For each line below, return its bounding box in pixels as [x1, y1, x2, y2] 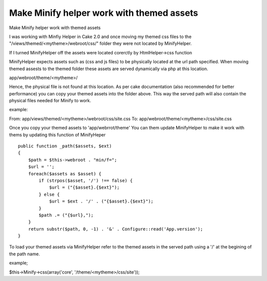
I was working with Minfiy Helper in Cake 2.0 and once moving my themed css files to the [9, 34, 192, 40]
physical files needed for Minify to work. [9, 98, 91, 104]
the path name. [9, 251, 40, 257]
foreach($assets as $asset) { [28, 171, 101, 176]
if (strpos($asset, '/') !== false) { [39, 178, 133, 183]
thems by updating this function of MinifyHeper [9, 131, 106, 138]
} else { [39, 192, 60, 197]
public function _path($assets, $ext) [18, 143, 112, 149]
